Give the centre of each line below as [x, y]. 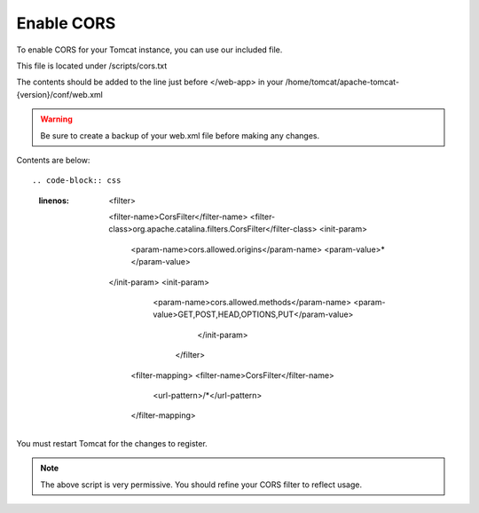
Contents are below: [53, 160]
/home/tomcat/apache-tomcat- [342, 82]
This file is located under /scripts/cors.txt [92, 66]
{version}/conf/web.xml [60, 94]
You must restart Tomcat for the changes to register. [112, 443]
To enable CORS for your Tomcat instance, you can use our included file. [149, 50]
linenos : [54, 201]
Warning [56, 119]
